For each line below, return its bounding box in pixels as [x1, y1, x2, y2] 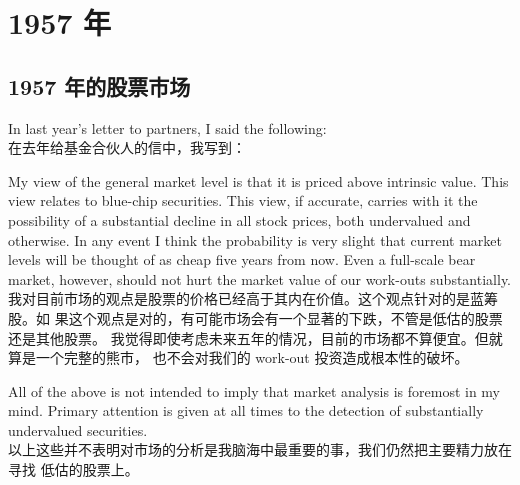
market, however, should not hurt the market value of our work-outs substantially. [8, 268, 512, 289]
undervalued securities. [8, 419, 148, 440]
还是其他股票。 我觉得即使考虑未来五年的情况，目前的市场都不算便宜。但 [8, 327, 489, 348]
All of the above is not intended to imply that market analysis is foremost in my [8, 380, 501, 401]
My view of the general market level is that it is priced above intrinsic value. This [8, 170, 509, 191]
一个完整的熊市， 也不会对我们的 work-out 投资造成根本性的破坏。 [35, 347, 469, 368]
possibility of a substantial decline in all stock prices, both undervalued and [8, 209, 471, 230]
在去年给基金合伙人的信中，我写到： [8, 137, 246, 158]
